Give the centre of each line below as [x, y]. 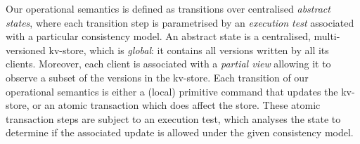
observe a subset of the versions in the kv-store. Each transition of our [157, 77]
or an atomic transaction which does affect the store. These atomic [176, 105]
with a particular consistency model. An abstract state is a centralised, [158, 36]
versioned [26, 50]
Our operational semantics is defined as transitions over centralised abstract [168, 8]
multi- [327, 36]
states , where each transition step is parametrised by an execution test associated [180, 22]
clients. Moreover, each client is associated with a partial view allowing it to [168, 64]
